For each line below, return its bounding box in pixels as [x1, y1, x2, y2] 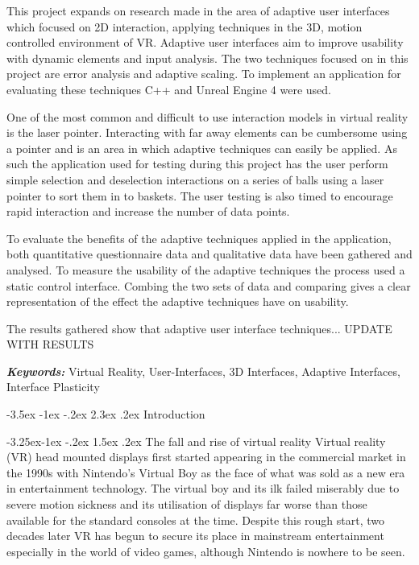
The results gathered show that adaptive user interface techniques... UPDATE [6, 320, 392, 336]
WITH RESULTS [6, 336, 94, 353]
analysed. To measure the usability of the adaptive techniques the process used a [6, 261, 405, 278]
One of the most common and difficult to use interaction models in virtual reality [6, 108, 409, 125]
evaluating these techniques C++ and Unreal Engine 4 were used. [6, 80, 331, 97]
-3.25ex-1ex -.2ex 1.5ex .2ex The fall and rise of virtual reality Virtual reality [6, 432, 386, 449]
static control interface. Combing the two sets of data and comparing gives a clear [6, 277, 411, 294]
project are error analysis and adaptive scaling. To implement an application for [6, 65, 401, 82]
